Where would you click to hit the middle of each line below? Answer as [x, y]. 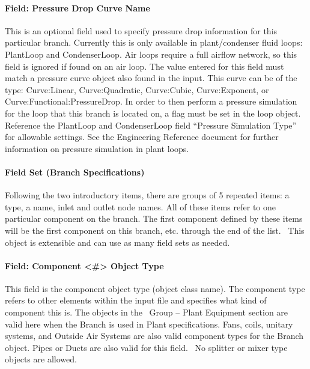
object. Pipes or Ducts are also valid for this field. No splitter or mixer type [146, 347]
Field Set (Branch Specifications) [75, 172]
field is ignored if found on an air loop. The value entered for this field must [144, 66]
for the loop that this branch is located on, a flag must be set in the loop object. [153, 113]
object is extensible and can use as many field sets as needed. [117, 242]
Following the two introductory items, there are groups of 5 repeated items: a [147, 195]
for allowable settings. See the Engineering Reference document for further [142, 137]
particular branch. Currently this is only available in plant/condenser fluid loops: [154, 42]
